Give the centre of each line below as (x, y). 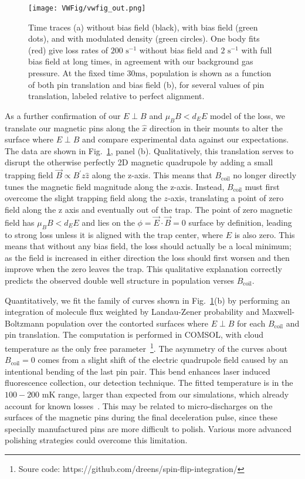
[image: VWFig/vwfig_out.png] (87, 8)
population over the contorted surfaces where (128, 323)
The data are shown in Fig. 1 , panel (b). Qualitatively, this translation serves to (149, 150)
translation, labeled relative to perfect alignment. (116, 96)
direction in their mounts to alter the (216, 128)
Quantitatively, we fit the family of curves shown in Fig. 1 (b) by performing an (148, 300)
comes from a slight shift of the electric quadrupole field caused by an (163, 360)
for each (251, 323)
